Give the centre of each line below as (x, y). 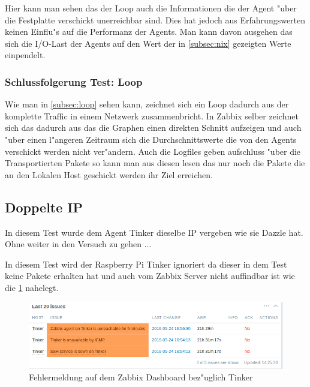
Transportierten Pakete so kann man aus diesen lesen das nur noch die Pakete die (155, 163)
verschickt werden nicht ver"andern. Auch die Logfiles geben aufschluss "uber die (153, 151)
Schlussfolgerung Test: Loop (74, 81)
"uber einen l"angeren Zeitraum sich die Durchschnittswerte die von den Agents (151, 139)
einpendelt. (25, 55)
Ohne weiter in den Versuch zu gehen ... (78, 244)
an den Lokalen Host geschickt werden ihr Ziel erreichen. (109, 174)
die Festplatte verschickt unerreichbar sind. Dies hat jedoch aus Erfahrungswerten (155, 19)
